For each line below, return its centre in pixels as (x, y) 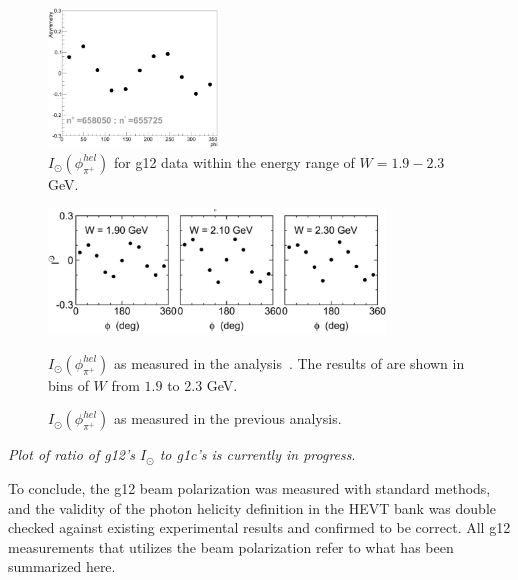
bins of (68, 384)
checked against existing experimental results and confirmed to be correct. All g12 (259, 527)
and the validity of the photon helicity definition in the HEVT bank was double (252, 507)
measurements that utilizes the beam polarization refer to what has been (231, 546)
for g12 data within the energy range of (234, 161)
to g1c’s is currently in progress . (257, 454)
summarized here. (62, 566)
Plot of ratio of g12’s (72, 454)
